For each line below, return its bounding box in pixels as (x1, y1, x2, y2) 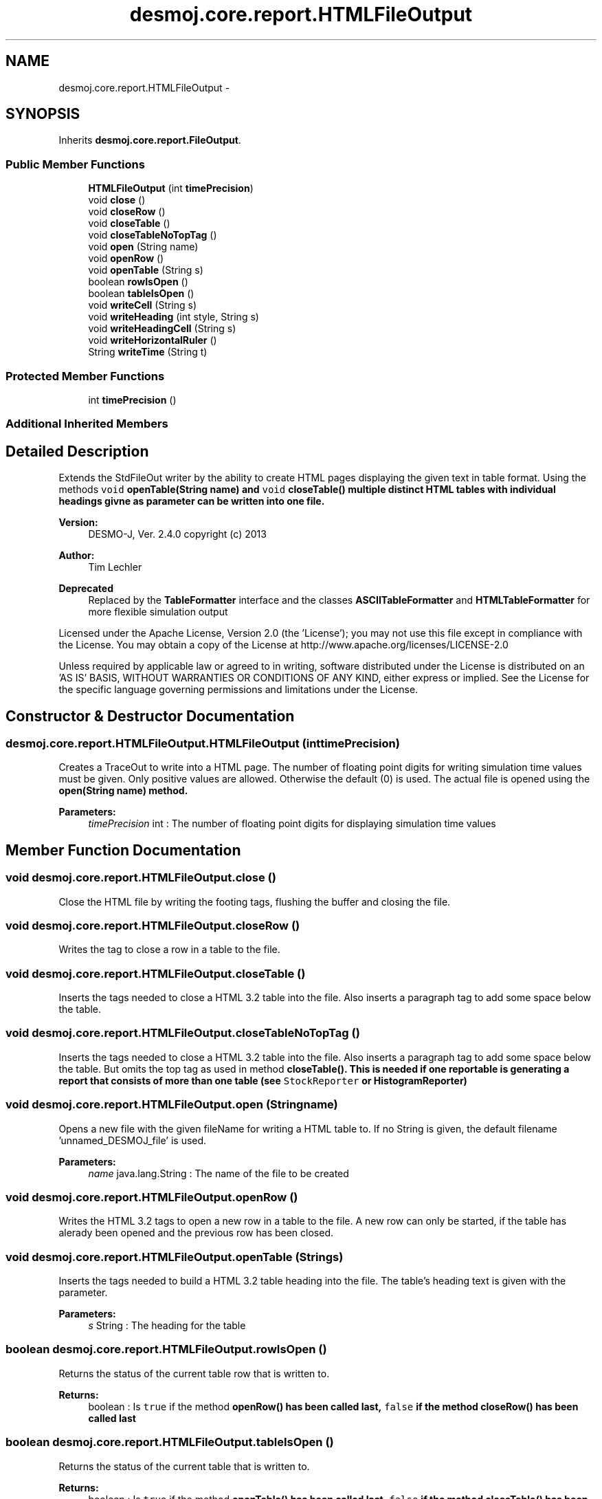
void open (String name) (88, 241, 199, 253)
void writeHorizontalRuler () (88, 334, 217, 347)
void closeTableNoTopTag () (88, 229, 217, 241)
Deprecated (58, 582, 114, 595)
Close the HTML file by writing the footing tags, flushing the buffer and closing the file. (58, 895, 451, 908)
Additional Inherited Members (5, 417, 168, 431)
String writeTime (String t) (88, 346, 208, 358)
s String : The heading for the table (88, 1320, 246, 1332)
